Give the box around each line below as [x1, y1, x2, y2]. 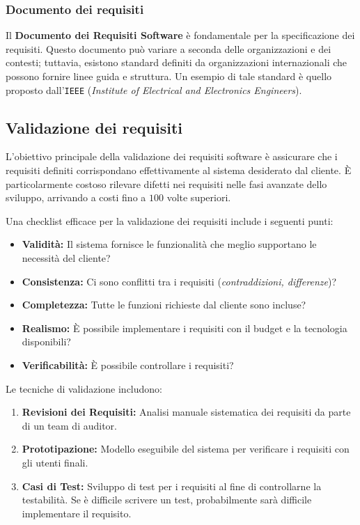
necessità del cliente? [22, 251, 111, 265]
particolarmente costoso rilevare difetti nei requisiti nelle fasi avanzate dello [6, 176, 327, 191]
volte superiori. [166, 190, 231, 205]
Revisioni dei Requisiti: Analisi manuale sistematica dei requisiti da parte [22, 405, 351, 419]
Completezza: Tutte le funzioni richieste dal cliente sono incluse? [22, 297, 306, 312]
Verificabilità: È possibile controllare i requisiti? [22, 357, 234, 372]
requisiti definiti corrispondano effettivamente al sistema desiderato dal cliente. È [6, 163, 352, 178]
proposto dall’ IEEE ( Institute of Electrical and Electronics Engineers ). [6, 82, 302, 97]
